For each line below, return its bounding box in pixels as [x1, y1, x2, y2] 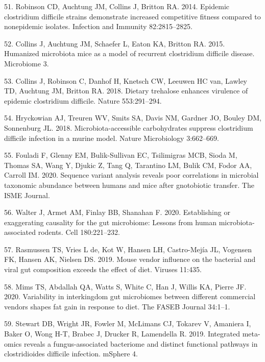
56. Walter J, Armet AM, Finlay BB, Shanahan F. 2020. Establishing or [4, 207, 230, 218]
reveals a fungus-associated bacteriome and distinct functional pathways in [23, 338, 258, 349]
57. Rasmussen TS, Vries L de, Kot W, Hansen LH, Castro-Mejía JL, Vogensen [4, 244, 252, 254]
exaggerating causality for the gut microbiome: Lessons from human [4, 216, 216, 227]
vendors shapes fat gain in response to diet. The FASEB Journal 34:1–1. [4, 301, 230, 311]
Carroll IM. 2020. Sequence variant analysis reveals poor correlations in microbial [4, 170, 259, 180]
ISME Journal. [4, 189, 50, 200]
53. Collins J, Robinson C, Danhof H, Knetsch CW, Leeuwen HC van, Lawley [4, 75, 248, 86]
